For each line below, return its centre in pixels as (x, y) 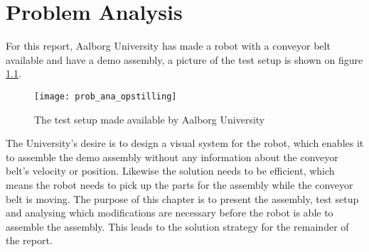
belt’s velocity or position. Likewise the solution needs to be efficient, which (170, 171)
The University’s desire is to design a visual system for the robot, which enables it (185, 143)
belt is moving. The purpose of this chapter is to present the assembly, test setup (182, 198)
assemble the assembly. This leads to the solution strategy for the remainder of (177, 226)
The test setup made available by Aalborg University (150, 119)
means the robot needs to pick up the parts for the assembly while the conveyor (180, 184)
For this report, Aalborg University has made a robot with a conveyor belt (168, 46)
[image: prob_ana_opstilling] (106, 96)
